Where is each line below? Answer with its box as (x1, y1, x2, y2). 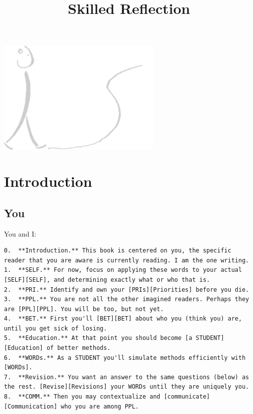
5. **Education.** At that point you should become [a (4, 334, 192, 342)
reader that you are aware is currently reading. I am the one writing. (4, 256, 249, 264)
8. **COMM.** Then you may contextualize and (4, 393, 160, 401)
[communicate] (164, 393, 210, 401)
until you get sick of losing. (4, 325, 107, 332)
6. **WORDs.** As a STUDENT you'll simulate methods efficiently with (4, 354, 246, 361)
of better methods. (46, 344, 111, 352)
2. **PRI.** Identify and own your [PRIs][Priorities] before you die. (4, 286, 249, 293)
